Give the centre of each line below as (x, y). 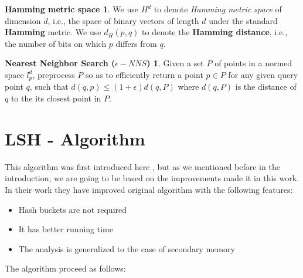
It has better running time (66, 229)
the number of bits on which (56, 43)
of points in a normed (253, 63)
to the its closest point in (56, 98)
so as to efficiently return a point (144, 74)
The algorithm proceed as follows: (65, 268)
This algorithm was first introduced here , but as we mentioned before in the (142, 166)
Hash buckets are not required (73, 209)
